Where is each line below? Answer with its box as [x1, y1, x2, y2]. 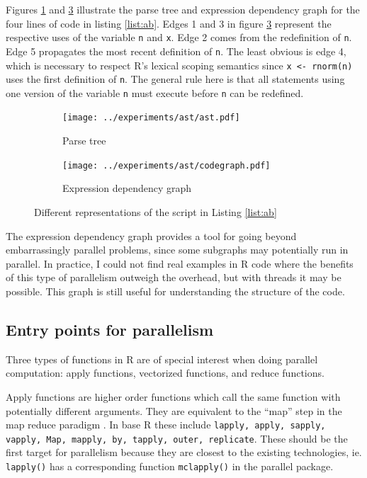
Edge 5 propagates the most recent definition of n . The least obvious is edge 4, [6, 43, 346, 58]
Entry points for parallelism [6, 318, 214, 340]
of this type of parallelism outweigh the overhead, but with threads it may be [6, 270, 341, 285]
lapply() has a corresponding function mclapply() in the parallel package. [6, 459, 334, 474]
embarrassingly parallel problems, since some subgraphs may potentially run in [6, 242, 349, 257]
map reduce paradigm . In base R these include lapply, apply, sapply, [6, 417, 326, 432]
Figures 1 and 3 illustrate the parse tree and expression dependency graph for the [6, 2, 360, 16]
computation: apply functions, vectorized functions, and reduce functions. [6, 365, 324, 380]
